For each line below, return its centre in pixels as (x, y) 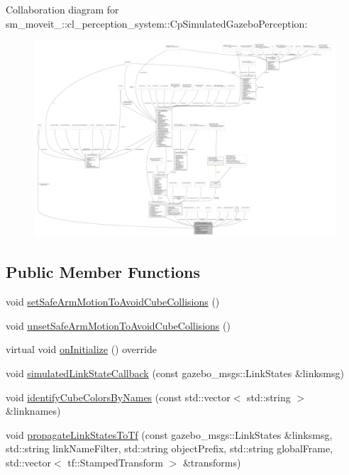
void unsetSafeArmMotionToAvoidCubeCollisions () (118, 325)
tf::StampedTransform (115, 462)
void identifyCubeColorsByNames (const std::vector (118, 397)
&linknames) (33, 411)
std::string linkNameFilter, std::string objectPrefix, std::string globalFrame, (170, 448)
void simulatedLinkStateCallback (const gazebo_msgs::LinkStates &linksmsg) (175, 373)
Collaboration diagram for (62, 9)
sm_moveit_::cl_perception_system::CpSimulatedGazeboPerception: (157, 23)
